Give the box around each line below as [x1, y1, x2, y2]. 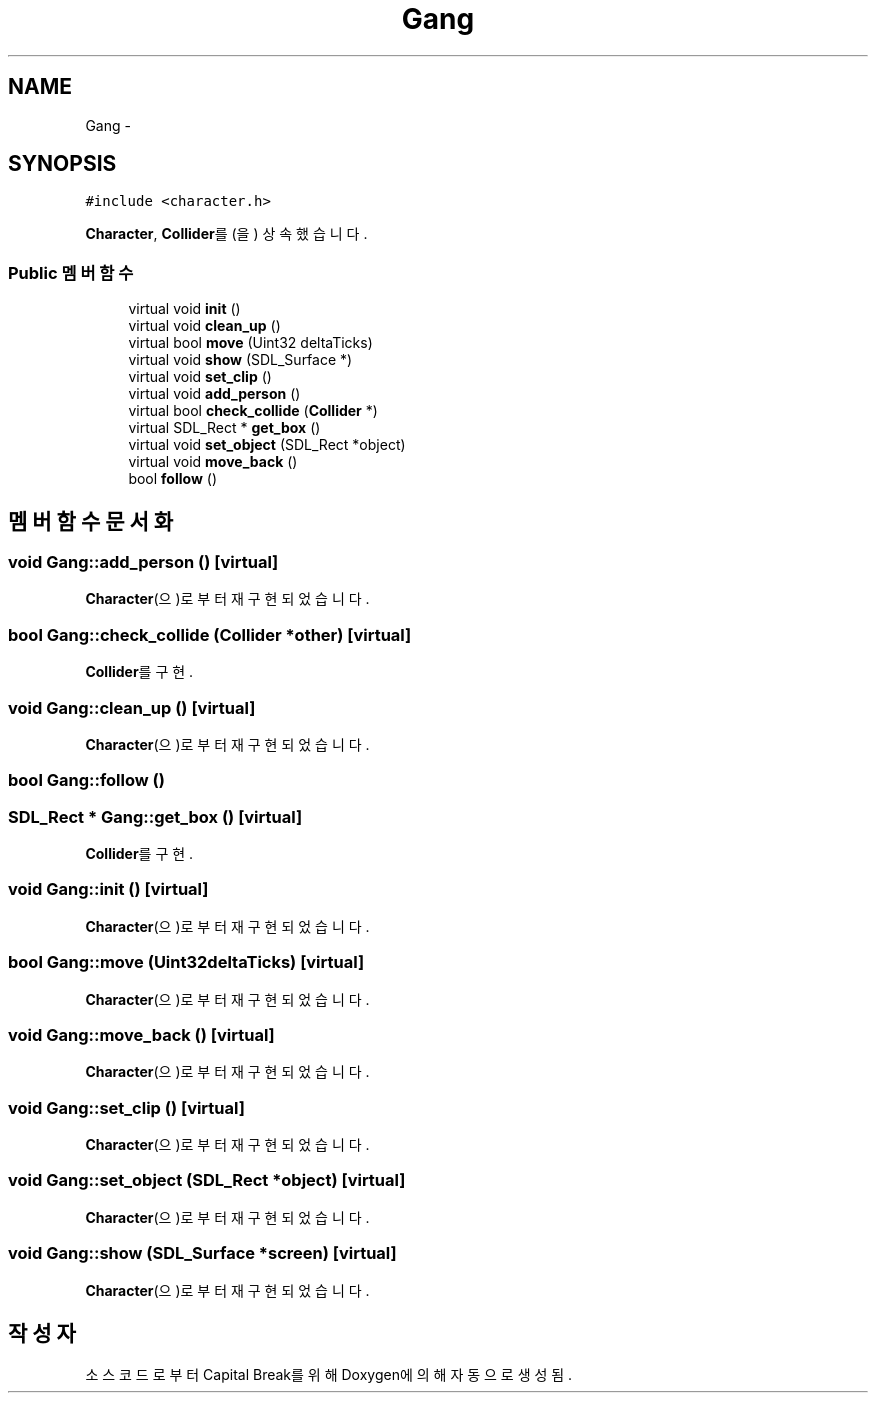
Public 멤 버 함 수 [8, 262, 134, 283]
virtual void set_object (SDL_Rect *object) [128, 436, 406, 454]
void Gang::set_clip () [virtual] [8, 1097, 245, 1118]
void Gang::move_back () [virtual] [8, 1024, 275, 1045]
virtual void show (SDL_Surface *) [128, 351, 353, 369]
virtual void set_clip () [128, 368, 272, 386]
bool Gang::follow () [8, 770, 165, 791]
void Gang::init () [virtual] [8, 879, 209, 900]
